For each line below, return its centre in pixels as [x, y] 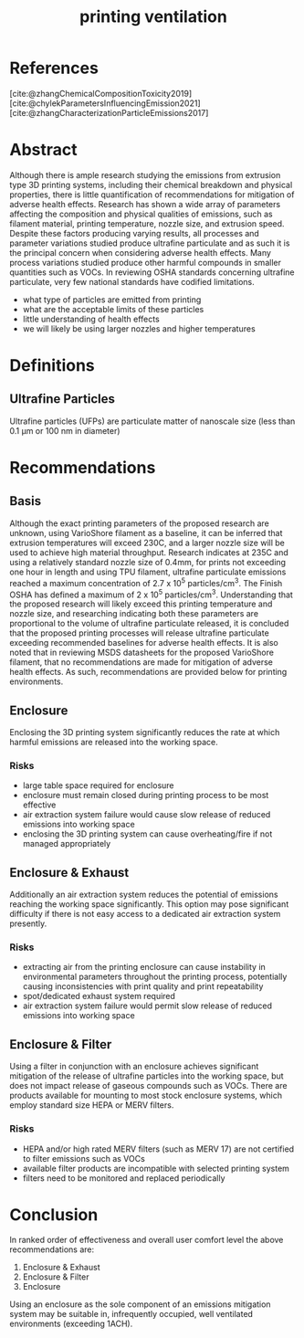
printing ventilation [153, 17]
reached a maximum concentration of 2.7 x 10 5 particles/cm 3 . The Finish [146, 582]
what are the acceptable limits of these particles [113, 309]
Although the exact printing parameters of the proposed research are [139, 523]
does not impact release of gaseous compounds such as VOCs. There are [148, 1086]
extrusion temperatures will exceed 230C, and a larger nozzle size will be [147, 543]
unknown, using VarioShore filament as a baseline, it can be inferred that [146, 532]
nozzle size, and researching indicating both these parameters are [134, 614]
